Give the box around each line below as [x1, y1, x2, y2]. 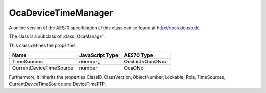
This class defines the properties [9, 42, 76, 49]
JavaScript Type [79, 52, 118, 59]
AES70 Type [124, 52, 153, 59]
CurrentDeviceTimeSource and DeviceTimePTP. [9, 81, 106, 87]
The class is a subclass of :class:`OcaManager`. [9, 33, 106, 39]
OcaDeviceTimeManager [9, 7, 113, 18]
